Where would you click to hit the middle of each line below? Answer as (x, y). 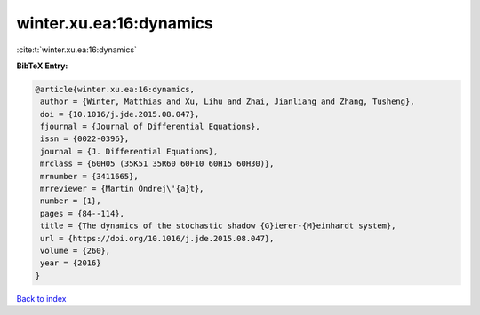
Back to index (41, 298)
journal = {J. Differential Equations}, (129, 151)
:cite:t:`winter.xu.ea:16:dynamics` (77, 50)
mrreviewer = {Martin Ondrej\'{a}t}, (122, 189)
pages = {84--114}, (82, 213)
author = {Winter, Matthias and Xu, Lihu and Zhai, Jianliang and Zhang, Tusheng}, (228, 102)
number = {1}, (71, 201)
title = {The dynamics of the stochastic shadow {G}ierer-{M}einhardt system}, (218, 226)
